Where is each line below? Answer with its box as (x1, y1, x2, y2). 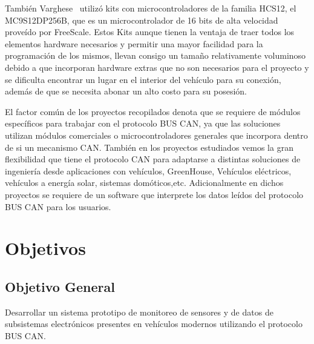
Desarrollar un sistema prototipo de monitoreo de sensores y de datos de (5, 305, 273, 318)
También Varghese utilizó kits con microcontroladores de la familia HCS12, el (5, 2, 296, 14)
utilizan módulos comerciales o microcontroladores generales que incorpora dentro (5, 128, 308, 141)
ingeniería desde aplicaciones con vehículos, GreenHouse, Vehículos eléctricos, (5, 164, 292, 177)
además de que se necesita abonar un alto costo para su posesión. (5, 85, 247, 98)
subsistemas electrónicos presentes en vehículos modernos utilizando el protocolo (5, 317, 303, 330)
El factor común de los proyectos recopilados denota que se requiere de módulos (5, 105, 301, 117)
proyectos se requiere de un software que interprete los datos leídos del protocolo (5, 188, 304, 200)
